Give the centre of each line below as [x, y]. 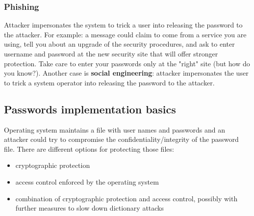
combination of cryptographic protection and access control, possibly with [127, 198]
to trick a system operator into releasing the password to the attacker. [109, 82]
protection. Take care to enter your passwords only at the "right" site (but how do [127, 63]
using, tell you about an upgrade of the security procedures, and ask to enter [119, 44]
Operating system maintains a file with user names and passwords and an [115, 129]
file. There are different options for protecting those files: [89, 148]
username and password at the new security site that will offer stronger [111, 54]
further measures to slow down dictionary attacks [90, 208]
